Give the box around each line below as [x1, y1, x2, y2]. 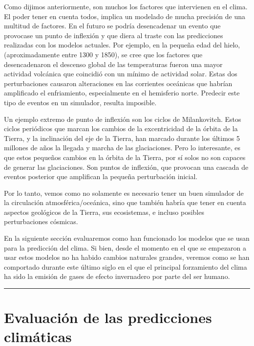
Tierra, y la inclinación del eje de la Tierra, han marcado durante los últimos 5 [4, 133, 240, 143]
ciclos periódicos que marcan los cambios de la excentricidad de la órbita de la [4, 123, 238, 134]
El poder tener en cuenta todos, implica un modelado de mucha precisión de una [4, 11, 245, 21]
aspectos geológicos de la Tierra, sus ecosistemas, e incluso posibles [4, 207, 204, 217]
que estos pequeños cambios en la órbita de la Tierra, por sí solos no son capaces [4, 152, 246, 162]
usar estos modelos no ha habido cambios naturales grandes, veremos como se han [4, 252, 250, 262]
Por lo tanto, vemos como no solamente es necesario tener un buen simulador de [4, 187, 244, 198]
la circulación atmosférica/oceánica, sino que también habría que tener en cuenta [4, 197, 246, 208]
